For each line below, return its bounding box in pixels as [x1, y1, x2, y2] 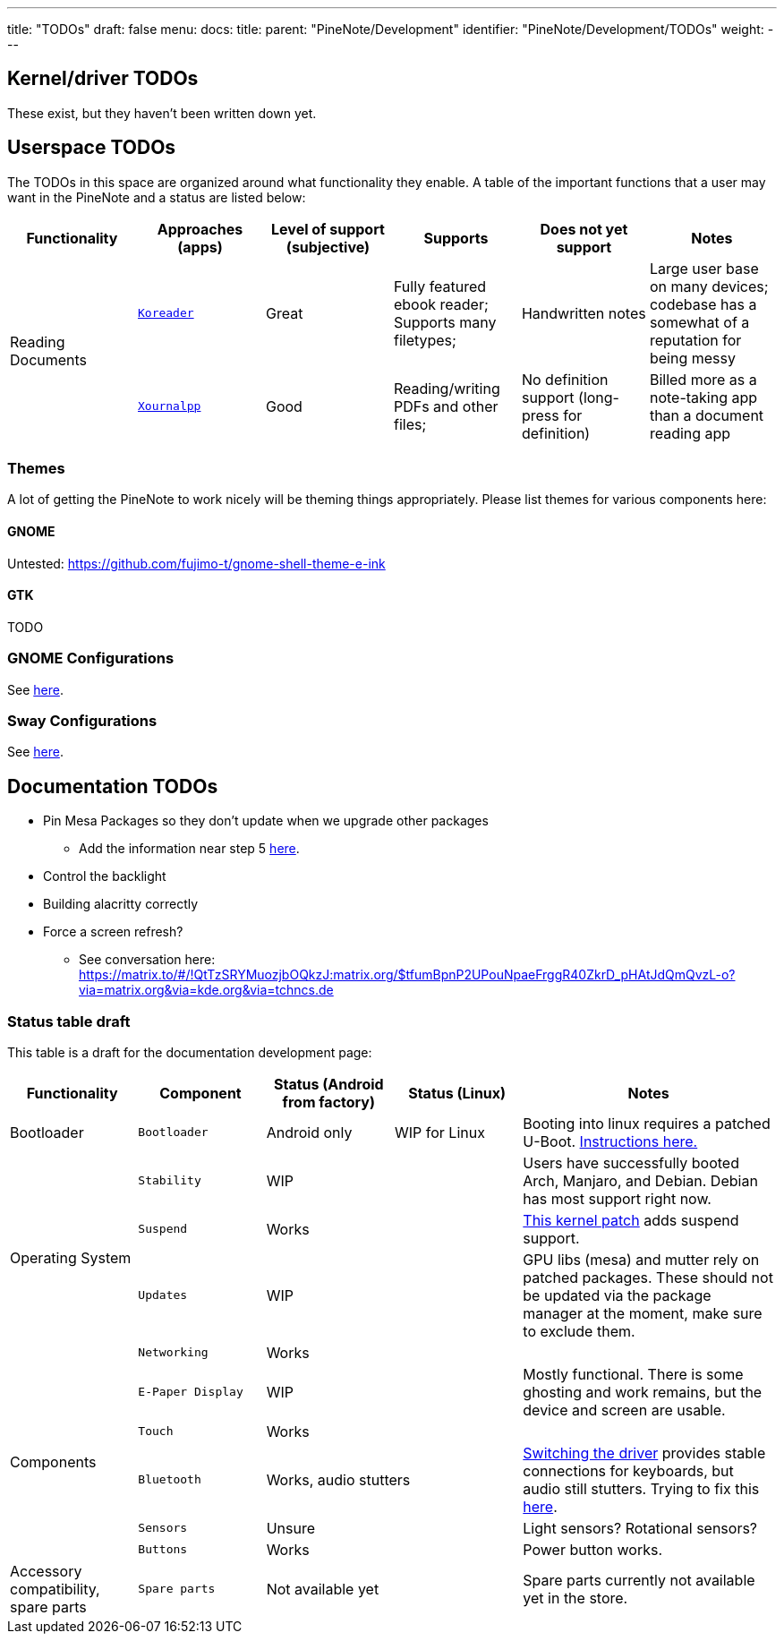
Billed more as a [649, 370, 757, 389]
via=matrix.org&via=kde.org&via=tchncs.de [79, 982, 334, 998]
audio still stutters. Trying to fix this [523, 1479, 760, 1498]
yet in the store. [523, 1588, 628, 1607]
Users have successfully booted [523, 1153, 739, 1172]
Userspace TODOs [7, 136, 176, 159]
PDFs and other [393, 397, 499, 415]
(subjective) [285, 237, 371, 256]
